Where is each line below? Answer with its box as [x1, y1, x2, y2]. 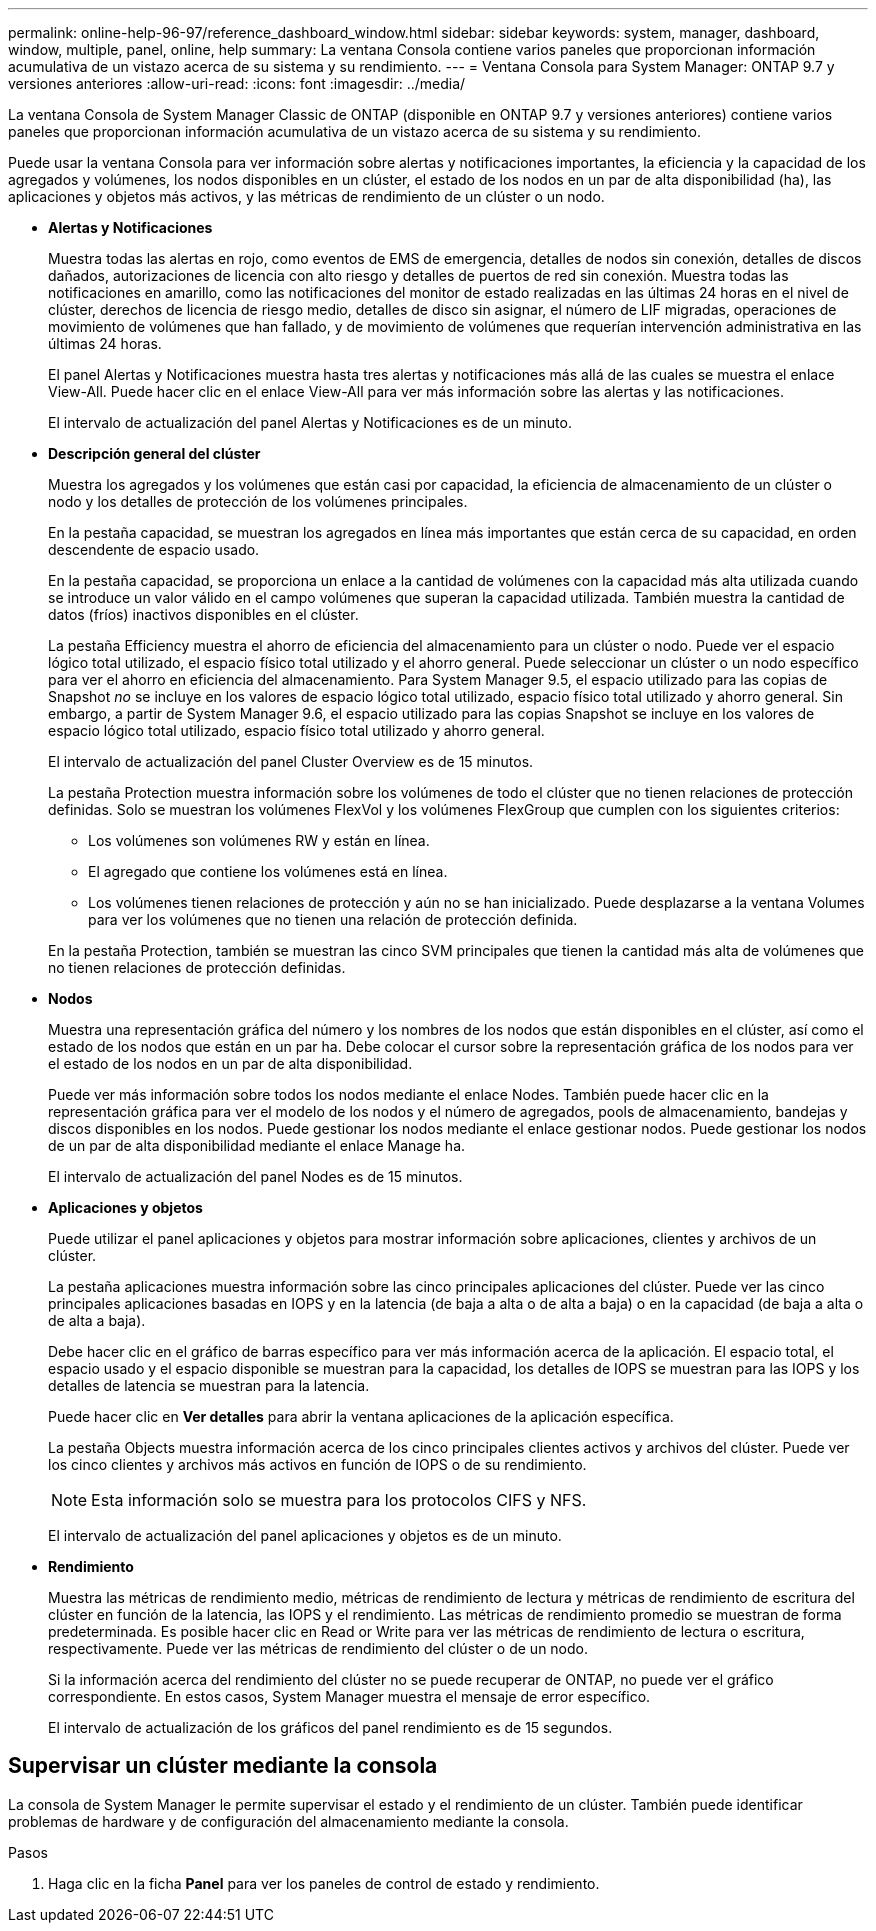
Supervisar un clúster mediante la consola [8, 1753, 438, 1779]
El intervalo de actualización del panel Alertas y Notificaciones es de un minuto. [48, 414, 572, 431]
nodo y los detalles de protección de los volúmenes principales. [48, 493, 468, 510]
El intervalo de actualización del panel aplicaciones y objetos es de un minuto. [48, 1527, 562, 1544]
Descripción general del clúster [48, 445, 261, 462]
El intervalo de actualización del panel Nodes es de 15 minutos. [48, 1168, 463, 1185]
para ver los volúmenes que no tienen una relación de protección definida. [88, 911, 578, 928]
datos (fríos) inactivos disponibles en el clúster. [48, 606, 359, 623]
